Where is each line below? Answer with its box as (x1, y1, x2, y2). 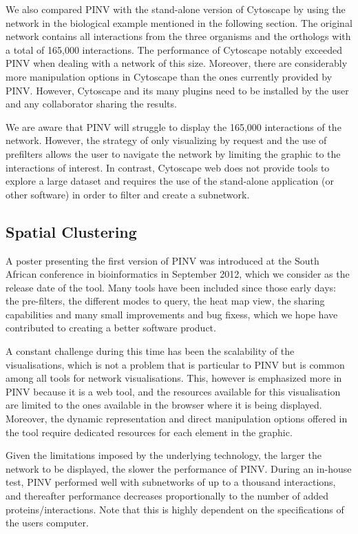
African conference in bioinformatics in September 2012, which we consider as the (6, 267, 350, 281)
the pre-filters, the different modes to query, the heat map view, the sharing (6, 294, 325, 308)
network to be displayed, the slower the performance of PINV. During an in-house (6, 461, 352, 475)
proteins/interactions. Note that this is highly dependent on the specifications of (6, 502, 344, 516)
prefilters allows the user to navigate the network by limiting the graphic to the (6, 146, 341, 161)
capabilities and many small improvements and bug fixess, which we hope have (6, 307, 338, 321)
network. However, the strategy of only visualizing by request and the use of (6, 133, 327, 147)
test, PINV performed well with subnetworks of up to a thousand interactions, (6, 475, 336, 489)
